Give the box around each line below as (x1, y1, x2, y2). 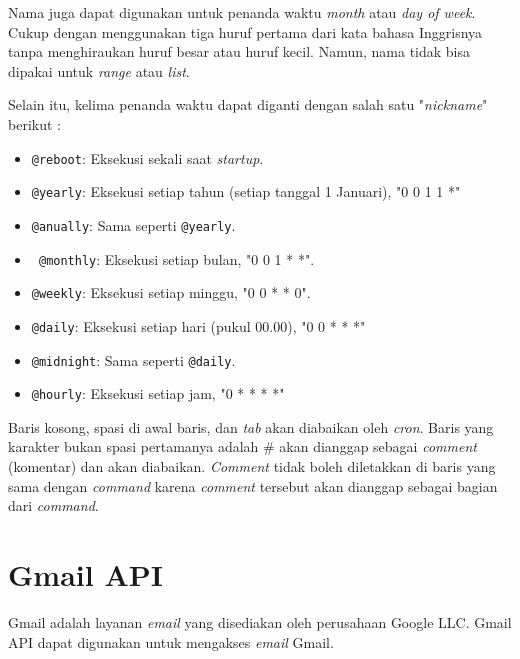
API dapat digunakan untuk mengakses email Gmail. (8, 631, 334, 652)
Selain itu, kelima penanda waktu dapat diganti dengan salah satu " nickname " (8, 94, 488, 115)
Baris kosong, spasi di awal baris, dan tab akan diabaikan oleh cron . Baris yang (8, 416, 494, 437)
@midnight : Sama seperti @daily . (31, 349, 236, 370)
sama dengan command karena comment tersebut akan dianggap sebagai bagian (8, 475, 498, 496)
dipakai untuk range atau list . (8, 60, 190, 81)
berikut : (8, 113, 61, 134)
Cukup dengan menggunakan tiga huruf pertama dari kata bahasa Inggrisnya (8, 21, 483, 42)
